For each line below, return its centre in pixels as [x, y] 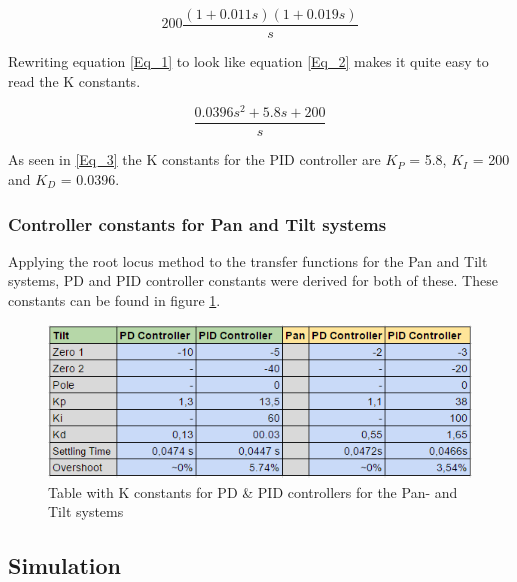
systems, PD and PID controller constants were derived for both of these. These [253, 280]
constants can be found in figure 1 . [114, 299]
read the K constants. [74, 80]
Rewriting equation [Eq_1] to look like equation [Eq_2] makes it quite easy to [248, 61]
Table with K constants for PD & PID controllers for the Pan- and [253, 491]
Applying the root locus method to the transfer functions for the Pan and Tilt [248, 260]
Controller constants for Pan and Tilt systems [197, 223]
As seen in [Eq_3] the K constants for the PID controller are [194, 159]
